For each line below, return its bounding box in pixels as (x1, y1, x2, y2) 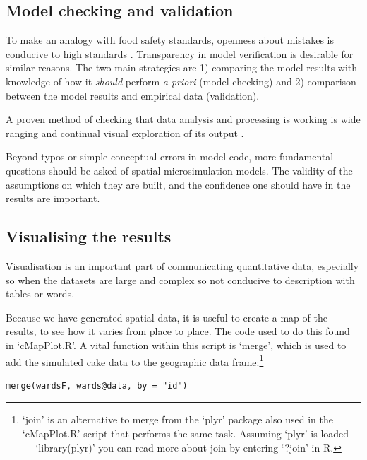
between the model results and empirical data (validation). (6, 88, 260, 102)
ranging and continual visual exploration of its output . (6, 125, 244, 140)
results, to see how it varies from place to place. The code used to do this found (6, 324, 350, 338)
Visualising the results (6, 225, 172, 247)
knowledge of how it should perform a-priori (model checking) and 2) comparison (6, 73, 356, 88)
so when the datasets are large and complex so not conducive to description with (6, 272, 355, 287)
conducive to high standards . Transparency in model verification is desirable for (6, 46, 354, 61)
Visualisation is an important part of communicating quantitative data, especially (6, 258, 359, 273)
